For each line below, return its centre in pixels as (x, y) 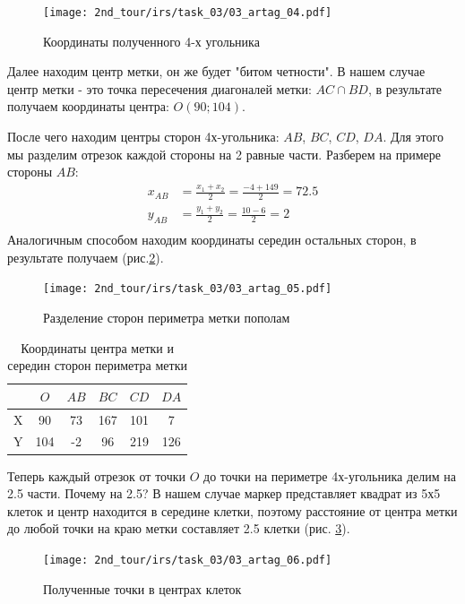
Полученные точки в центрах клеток (142, 588)
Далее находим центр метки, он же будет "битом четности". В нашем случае (216, 71)
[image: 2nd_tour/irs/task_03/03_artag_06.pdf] (188, 560)
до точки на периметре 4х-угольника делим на (330, 475)
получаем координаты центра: (88, 106)
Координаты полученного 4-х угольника (151, 41)
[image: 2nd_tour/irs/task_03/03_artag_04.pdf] (188, 13)
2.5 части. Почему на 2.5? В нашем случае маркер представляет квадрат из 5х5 (224, 493)
